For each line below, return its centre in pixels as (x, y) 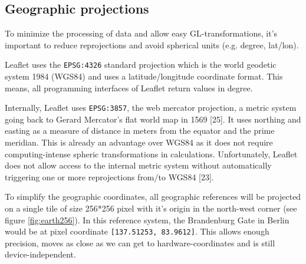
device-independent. (40, 254)
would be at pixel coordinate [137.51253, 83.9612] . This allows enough (137, 231)
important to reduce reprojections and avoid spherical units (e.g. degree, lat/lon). (152, 44)
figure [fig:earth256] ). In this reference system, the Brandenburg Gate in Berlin (147, 220)
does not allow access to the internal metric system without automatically (138, 165)
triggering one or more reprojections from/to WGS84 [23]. (109, 176)
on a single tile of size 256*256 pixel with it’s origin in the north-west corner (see (151, 208)
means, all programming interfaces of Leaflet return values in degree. (129, 88)
